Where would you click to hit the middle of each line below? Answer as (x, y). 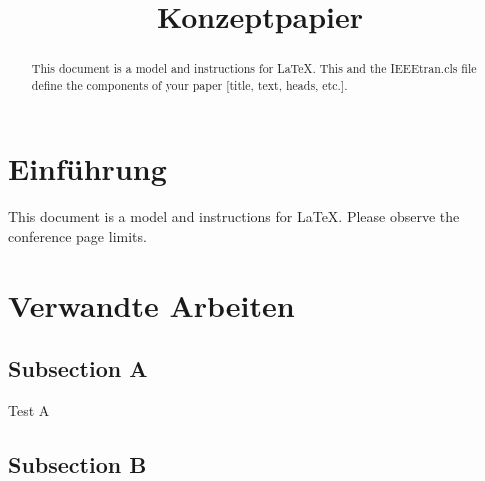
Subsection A (78, 368)
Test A (29, 410)
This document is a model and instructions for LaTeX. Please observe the (234, 216)
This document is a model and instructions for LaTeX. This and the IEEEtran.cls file (254, 68)
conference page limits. (77, 236)
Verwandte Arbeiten (151, 304)
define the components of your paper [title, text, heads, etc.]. (189, 84)
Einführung (87, 168)
